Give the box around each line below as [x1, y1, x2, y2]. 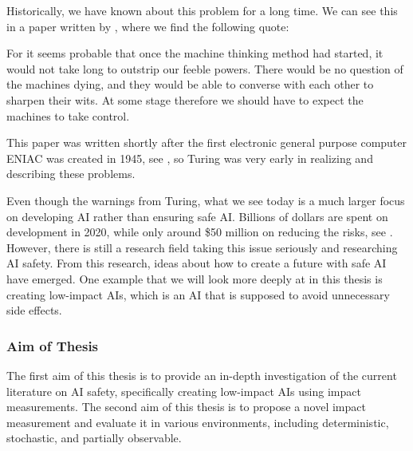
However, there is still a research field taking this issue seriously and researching [6, 239, 398, 255]
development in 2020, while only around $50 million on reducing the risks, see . [6, 224, 393, 240]
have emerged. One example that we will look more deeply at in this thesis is [6, 270, 383, 287]
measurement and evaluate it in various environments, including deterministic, [6, 413, 389, 430]
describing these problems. [6, 165, 136, 182]
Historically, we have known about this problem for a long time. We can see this [6, 2, 398, 18]
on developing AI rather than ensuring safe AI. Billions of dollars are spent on [6, 208, 388, 224]
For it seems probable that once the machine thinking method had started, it [6, 45, 383, 61]
